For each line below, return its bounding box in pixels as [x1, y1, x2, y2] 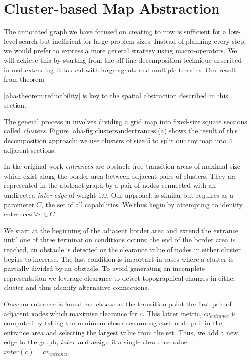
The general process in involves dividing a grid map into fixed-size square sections [4, 116, 247, 126]
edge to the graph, [4, 337, 59, 347]
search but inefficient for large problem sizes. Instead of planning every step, [19, 36, 246, 46]
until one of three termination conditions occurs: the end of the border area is [4, 234, 235, 245]
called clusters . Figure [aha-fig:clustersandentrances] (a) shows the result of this [4, 126, 238, 136]
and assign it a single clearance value [78, 337, 187, 347]
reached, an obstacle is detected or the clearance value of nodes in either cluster [4, 244, 241, 254]
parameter [4, 199, 34, 209]
